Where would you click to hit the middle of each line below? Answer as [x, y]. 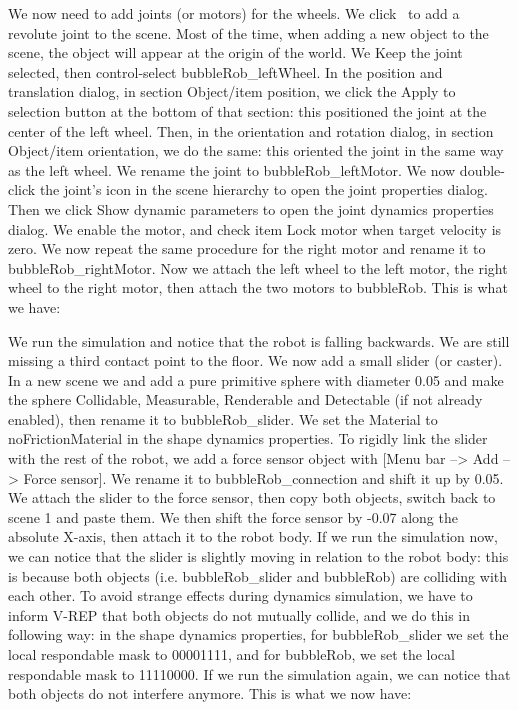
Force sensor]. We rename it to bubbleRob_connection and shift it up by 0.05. [263, 477]
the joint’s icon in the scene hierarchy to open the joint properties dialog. [263, 189]
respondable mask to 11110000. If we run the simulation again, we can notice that [259, 673]
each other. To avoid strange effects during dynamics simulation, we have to [240, 595]
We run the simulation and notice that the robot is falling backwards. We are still [259, 340]
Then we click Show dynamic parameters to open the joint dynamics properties [251, 208]
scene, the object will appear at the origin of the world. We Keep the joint [235, 52]
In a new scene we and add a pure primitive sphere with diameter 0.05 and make [256, 379]
